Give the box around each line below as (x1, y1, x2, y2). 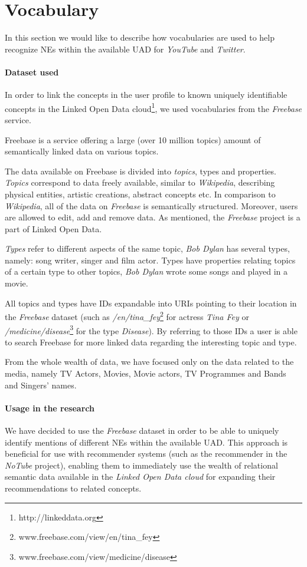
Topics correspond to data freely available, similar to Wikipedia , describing (5, 176, 275, 189)
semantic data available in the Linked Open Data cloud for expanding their (5, 470, 276, 483)
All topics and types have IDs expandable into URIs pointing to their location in (5, 296, 297, 309)
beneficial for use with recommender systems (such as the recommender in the (5, 447, 288, 460)
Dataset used (5, 65, 59, 78)
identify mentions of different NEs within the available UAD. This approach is (5, 436, 288, 448)
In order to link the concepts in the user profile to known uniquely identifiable (5, 88, 288, 101)
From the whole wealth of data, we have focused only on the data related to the (5, 355, 294, 368)
